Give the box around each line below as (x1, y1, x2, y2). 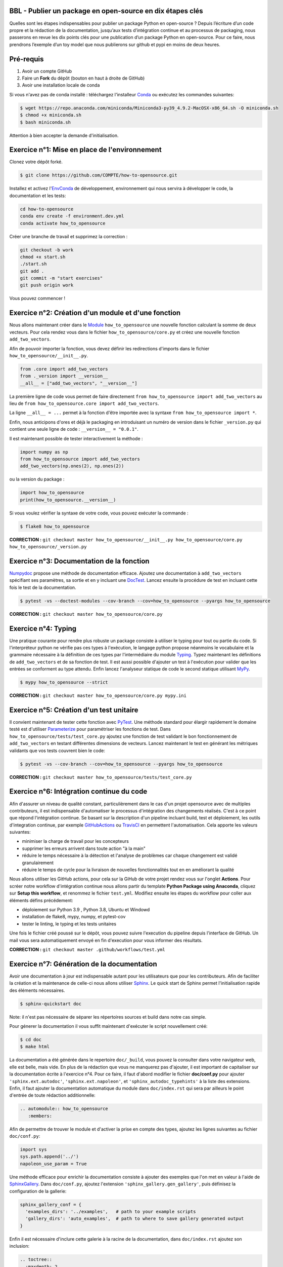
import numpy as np (20, 449, 68, 455)
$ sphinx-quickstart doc (20, 1001, 82, 1007)
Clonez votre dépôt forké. (9, 159, 63, 165)
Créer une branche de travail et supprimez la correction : (9, 233, 128, 239)
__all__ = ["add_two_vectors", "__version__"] (20, 380, 137, 386)
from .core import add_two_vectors (20, 366, 108, 372)
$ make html (20, 1044, 50, 1050)
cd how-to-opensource (20, 206, 74, 212)
